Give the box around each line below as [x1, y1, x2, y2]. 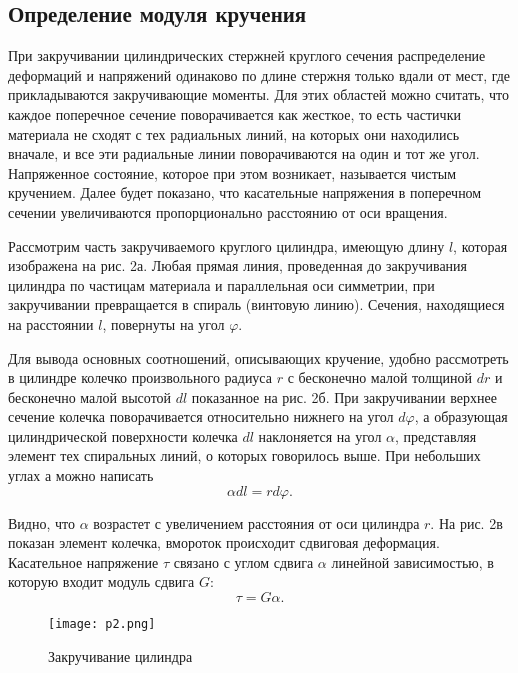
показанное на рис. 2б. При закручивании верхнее [191, 386, 497, 407]
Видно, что [8, 512, 75, 533]
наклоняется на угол [258, 425, 382, 446]
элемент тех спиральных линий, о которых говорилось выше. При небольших [8, 445, 481, 466]
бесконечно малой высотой [8, 386, 172, 407]
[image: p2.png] [48, 617, 156, 632]
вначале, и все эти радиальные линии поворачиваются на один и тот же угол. [8, 143, 480, 164]
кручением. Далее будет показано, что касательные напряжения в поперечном [8, 182, 482, 203]
